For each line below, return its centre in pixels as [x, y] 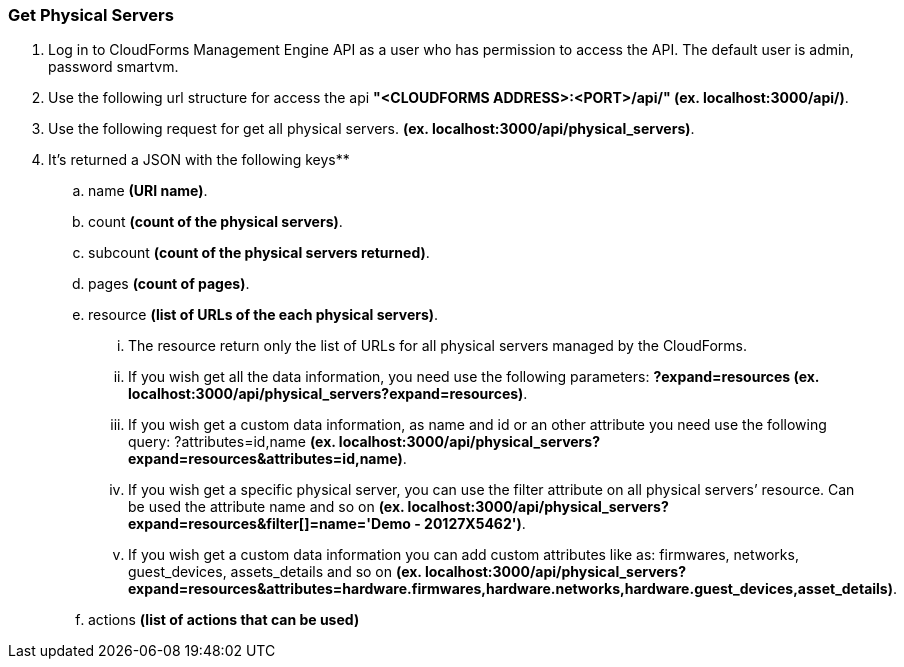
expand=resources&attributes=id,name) [265, 459]
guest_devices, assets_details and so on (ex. [275, 572]
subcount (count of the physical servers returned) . [259, 253]
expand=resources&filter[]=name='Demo [269, 524]
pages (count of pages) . [169, 284]
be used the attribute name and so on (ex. [266, 507]
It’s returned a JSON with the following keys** [199, 160]
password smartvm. [113, 67]
